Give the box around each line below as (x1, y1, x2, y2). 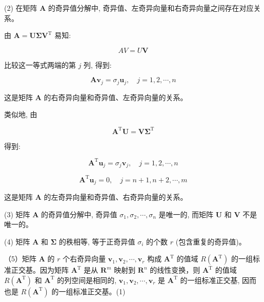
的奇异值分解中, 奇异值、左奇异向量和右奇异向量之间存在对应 (48, 3, 254, 13)
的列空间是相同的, (57, 274, 117, 285)
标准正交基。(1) (73, 286, 126, 296)
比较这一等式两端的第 (4, 59, 76, 70)
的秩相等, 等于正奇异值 (59, 236, 135, 247)
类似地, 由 (4, 109, 37, 120)
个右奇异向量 (63, 253, 106, 264)
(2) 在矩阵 (4, 3, 37, 13)
